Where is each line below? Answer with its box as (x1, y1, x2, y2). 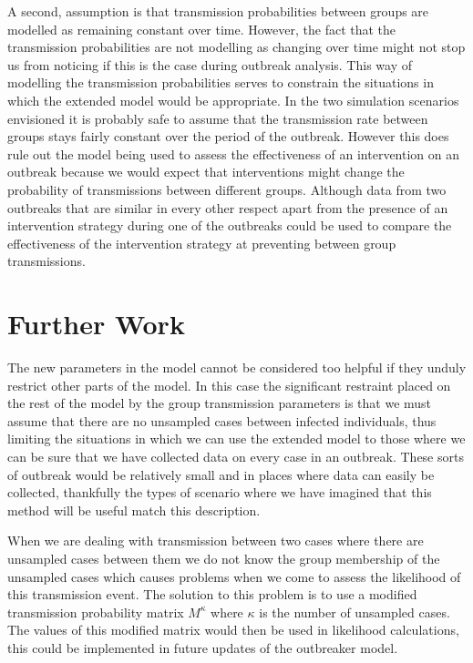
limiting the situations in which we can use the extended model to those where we (7, 429, 466, 448)
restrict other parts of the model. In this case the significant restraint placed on (7, 375, 451, 394)
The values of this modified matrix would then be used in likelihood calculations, (7, 620, 459, 639)
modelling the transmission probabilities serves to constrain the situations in (7, 73, 434, 92)
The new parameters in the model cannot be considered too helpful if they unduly (7, 358, 467, 377)
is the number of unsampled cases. (259, 602, 450, 621)
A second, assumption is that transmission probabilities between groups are (7, 2, 429, 20)
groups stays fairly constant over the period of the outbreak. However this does (7, 127, 449, 146)
